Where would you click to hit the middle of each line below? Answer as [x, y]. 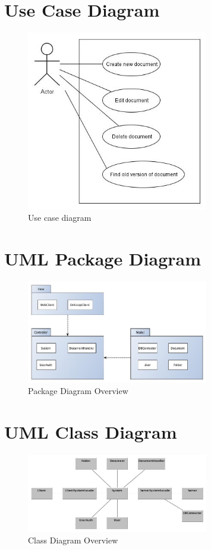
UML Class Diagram [91, 432]
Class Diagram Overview [73, 540]
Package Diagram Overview [78, 391]
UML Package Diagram [103, 258]
